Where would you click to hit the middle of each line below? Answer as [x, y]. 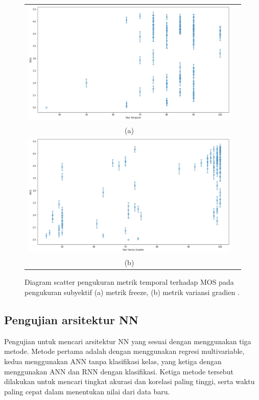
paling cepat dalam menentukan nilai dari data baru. [87, 391]
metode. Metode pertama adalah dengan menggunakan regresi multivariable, [124, 351]
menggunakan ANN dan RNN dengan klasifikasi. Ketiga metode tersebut [119, 371]
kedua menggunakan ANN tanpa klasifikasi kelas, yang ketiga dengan [113, 361]
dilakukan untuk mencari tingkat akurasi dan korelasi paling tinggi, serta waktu [129, 381]
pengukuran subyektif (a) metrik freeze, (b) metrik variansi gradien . [132, 292]
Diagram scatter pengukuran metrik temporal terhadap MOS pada [129, 282]
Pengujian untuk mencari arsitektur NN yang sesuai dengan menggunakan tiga [128, 341]
